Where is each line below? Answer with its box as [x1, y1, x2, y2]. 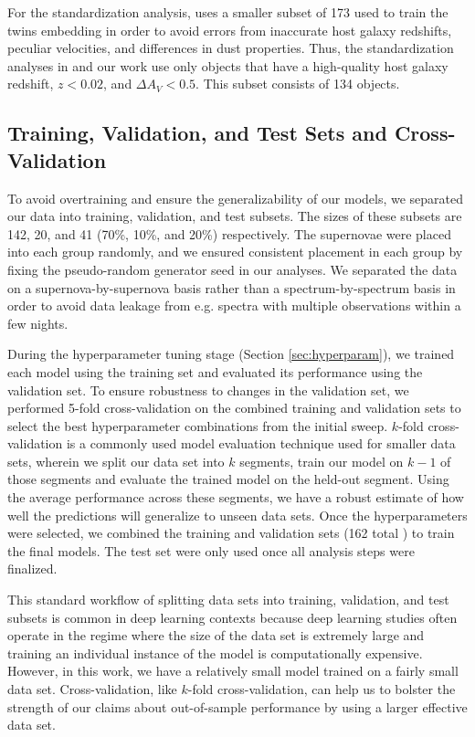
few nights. [7, 313, 69, 332]
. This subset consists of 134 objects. [195, 74, 400, 93]
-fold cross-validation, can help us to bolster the [187, 679, 456, 698]
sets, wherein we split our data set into [7, 451, 225, 470]
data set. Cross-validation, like [7, 679, 177, 698]
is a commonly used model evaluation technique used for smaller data [66, 434, 456, 453]
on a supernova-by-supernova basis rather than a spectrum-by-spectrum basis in [7, 278, 456, 297]
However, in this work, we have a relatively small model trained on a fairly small [7, 661, 459, 680]
